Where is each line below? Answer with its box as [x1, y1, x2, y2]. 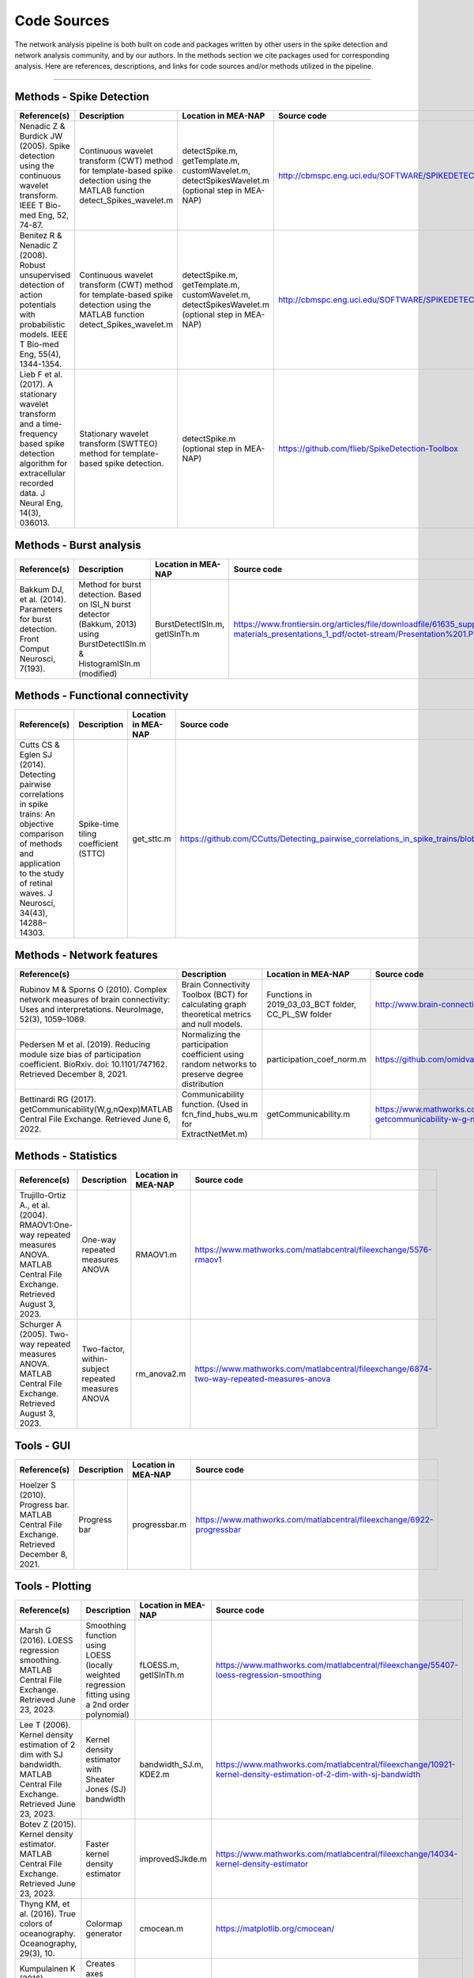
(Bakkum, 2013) [78, 618, 137, 629]
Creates [85, 1958, 115, 1969]
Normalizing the [181, 1029, 241, 1040]
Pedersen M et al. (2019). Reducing [19, 1039, 151, 1050]
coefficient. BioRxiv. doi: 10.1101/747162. [19, 1059, 167, 1070]
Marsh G [19, 1625, 51, 1636]
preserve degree [181, 1068, 244, 1079]
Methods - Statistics [14, 1150, 118, 1163]
